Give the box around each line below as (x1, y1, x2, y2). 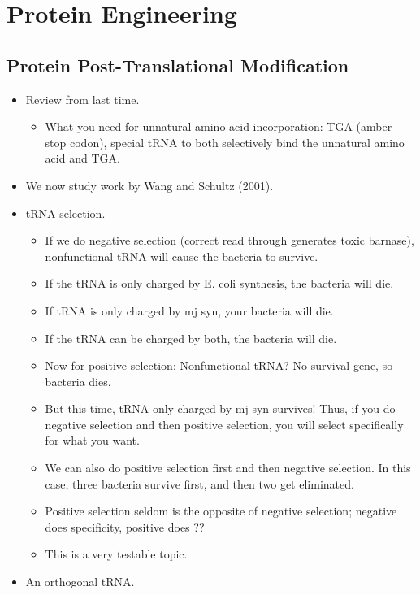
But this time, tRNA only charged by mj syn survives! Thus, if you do (45, 400, 396, 417)
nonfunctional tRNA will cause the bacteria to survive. (45, 247, 318, 264)
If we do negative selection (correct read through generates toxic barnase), (45, 232, 414, 249)
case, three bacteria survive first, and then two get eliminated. (45, 475, 354, 492)
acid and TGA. (45, 150, 120, 167)
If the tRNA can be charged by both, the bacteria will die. (45, 329, 337, 346)
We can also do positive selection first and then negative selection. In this (45, 459, 411, 476)
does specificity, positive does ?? (45, 518, 205, 535)
